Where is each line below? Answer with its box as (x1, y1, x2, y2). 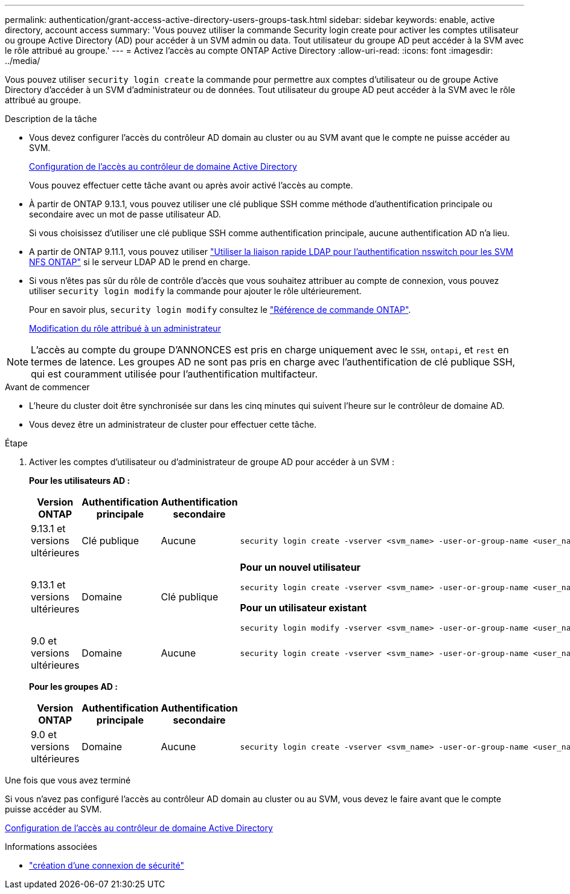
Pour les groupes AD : (29, 681, 118, 692)
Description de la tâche (5, 114, 97, 124)
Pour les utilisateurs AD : (29, 475, 130, 486)
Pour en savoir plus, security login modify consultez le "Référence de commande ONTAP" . (29, 304, 411, 315)
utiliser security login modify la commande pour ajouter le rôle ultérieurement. (29, 286, 362, 296)
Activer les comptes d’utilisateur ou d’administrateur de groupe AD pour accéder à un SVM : (29, 457, 394, 467)
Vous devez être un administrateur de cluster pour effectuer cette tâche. (29, 419, 317, 429)
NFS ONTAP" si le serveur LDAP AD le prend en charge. (29, 257, 251, 267)
